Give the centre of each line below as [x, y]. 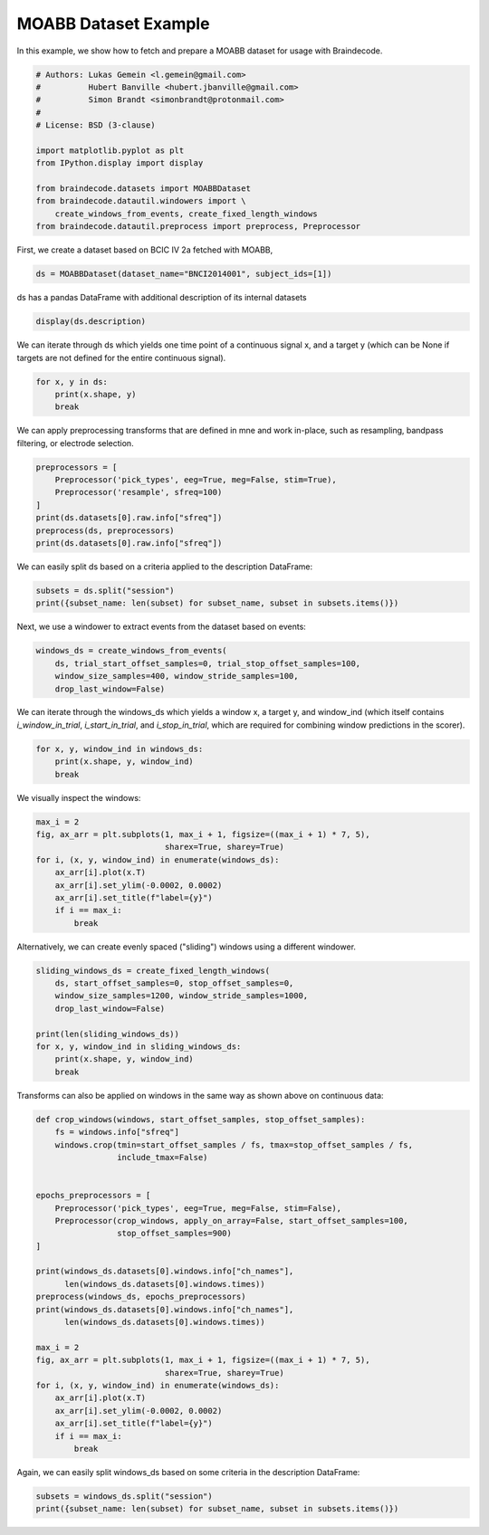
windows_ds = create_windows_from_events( [131, 651]
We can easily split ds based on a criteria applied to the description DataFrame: [164, 567]
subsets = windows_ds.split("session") [124, 1496]
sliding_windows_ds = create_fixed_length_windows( [153, 970]
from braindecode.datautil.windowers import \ [141, 201]
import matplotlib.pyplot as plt [110, 150]
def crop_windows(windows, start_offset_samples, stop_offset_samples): [201, 1119]
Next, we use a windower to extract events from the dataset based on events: [162, 627]
